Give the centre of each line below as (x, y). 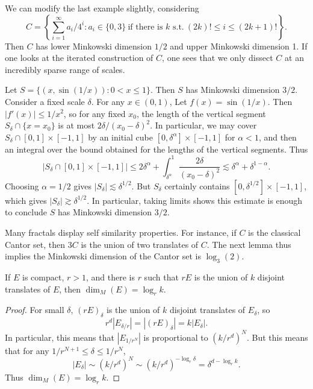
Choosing (22, 185)
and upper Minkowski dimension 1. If (239, 46)
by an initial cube (120, 137)
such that (161, 277)
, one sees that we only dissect (218, 58)
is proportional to (176, 337)
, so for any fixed (95, 113)
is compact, (43, 277)
